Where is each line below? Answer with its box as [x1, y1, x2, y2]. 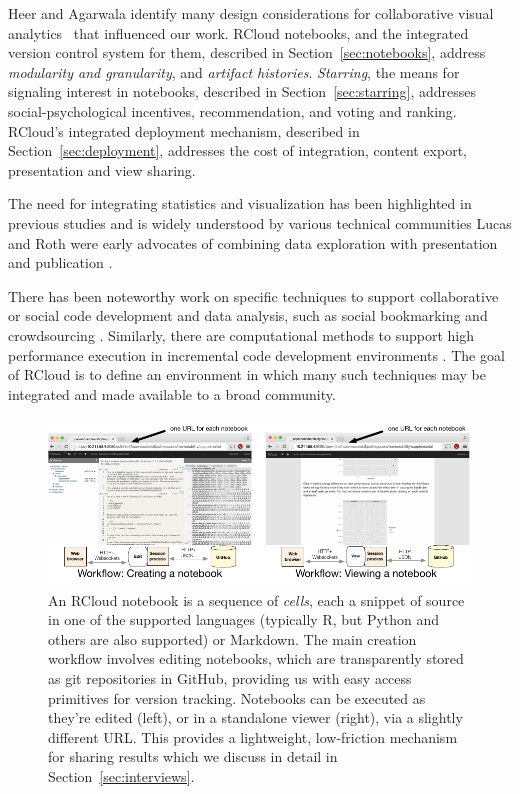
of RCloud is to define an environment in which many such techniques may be [8, 364, 487, 385]
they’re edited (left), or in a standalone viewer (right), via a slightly [48, 707, 463, 728]
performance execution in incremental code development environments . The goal [8, 344, 505, 365]
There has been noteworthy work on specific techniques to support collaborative [8, 285, 499, 306]
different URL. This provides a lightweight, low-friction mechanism [48, 726, 458, 747]
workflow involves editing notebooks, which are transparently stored [48, 648, 464, 669]
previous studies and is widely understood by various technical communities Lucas [8, 212, 512, 233]
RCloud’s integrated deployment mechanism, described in [8, 120, 360, 141]
